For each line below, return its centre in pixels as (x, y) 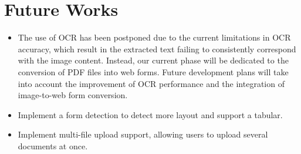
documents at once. (53, 145)
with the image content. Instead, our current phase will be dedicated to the (153, 60)
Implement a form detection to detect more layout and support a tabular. (150, 114)
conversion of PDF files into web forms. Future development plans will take (153, 71)
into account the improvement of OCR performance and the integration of (151, 83)
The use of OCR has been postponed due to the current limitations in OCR (154, 37)
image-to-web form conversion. (73, 95)
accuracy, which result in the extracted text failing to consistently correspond (157, 48)
